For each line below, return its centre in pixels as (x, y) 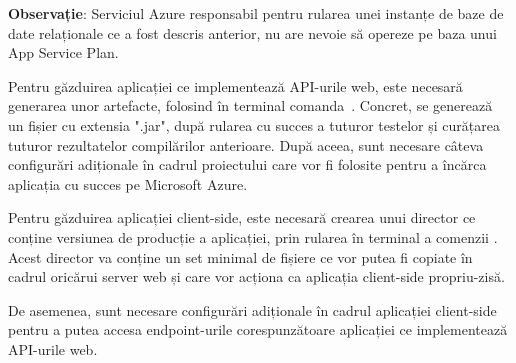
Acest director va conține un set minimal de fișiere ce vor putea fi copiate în (240, 256)
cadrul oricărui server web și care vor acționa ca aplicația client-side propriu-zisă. (256, 276)
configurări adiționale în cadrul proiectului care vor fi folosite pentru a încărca (247, 164)
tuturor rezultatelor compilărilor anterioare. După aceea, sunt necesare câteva (246, 144)
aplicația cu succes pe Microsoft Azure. (128, 183)
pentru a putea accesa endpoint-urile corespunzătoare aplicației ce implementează (258, 329)
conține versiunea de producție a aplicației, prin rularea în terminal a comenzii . (253, 236)
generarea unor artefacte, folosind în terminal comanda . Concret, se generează (250, 105)
